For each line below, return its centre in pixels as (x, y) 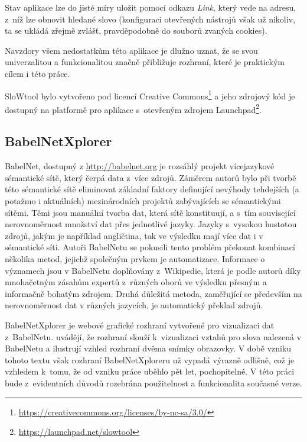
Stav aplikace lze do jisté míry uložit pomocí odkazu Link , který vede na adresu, (151, 7)
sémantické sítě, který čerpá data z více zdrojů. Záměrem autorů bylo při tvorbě (151, 177)
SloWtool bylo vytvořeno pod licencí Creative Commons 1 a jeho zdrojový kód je (150, 95)
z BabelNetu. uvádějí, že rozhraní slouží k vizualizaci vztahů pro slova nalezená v (153, 336)
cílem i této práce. (37, 73)
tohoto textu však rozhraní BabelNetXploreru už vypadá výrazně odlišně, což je (150, 359)
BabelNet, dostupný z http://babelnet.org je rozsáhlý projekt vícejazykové (140, 166)
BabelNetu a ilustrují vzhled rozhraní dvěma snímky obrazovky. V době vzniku (148, 348)
